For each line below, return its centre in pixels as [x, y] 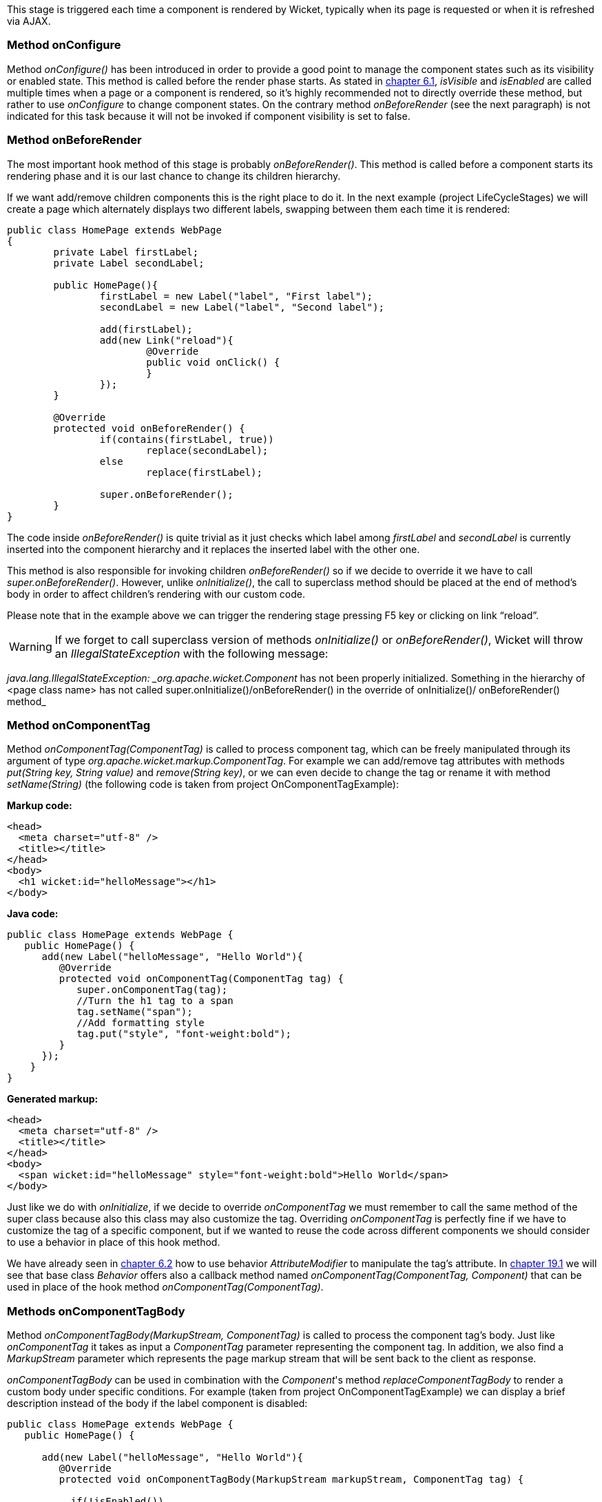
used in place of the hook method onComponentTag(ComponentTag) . [165, 1287]
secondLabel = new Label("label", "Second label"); [242, 307]
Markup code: [40, 806]
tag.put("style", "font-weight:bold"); [184, 1034]
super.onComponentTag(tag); [152, 990]
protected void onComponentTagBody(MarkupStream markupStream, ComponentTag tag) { [291, 1479]
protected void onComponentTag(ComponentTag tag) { [201, 979]
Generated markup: [53, 1099]
